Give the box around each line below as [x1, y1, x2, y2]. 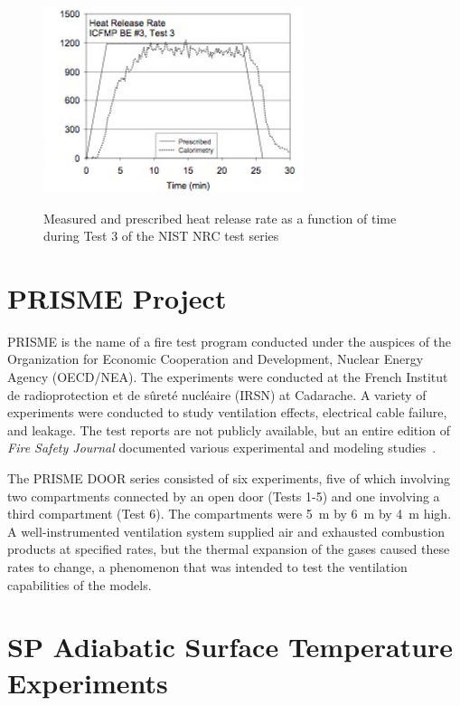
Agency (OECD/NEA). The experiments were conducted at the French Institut [7, 367, 448, 386]
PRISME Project [7, 279, 227, 316]
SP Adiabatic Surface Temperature [7, 628, 454, 665]
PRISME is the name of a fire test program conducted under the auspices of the [7, 331, 452, 350]
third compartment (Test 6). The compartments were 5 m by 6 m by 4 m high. [7, 504, 452, 523]
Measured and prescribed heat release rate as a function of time [43, 208, 397, 227]
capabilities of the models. [7, 575, 152, 594]
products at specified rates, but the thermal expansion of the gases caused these [7, 539, 450, 558]
